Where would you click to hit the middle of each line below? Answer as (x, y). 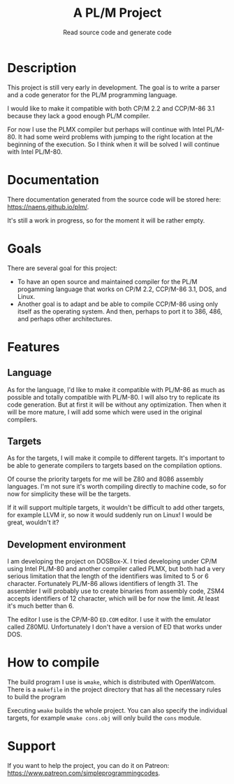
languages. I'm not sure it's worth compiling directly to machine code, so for (117, 486)
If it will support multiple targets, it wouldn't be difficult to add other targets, (116, 507)
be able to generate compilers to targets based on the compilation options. (115, 465)
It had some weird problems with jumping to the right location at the (116, 136)
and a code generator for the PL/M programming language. (93, 94)
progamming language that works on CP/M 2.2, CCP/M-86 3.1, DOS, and (122, 289)
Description (42, 68)
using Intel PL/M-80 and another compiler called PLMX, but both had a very (116, 569)
